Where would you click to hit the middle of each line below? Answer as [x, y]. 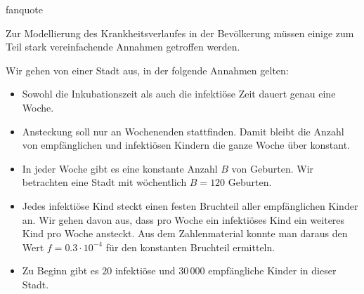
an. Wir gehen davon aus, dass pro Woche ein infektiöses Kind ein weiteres [183, 219]
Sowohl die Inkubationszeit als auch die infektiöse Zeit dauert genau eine [179, 94]
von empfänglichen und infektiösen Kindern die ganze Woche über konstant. [186, 145]
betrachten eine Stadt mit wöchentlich [104, 182]
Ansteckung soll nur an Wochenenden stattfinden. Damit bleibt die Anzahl [183, 131]
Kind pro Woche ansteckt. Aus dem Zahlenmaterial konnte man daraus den [185, 233]
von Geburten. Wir [273, 168]
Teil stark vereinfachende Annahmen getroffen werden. [123, 47]
